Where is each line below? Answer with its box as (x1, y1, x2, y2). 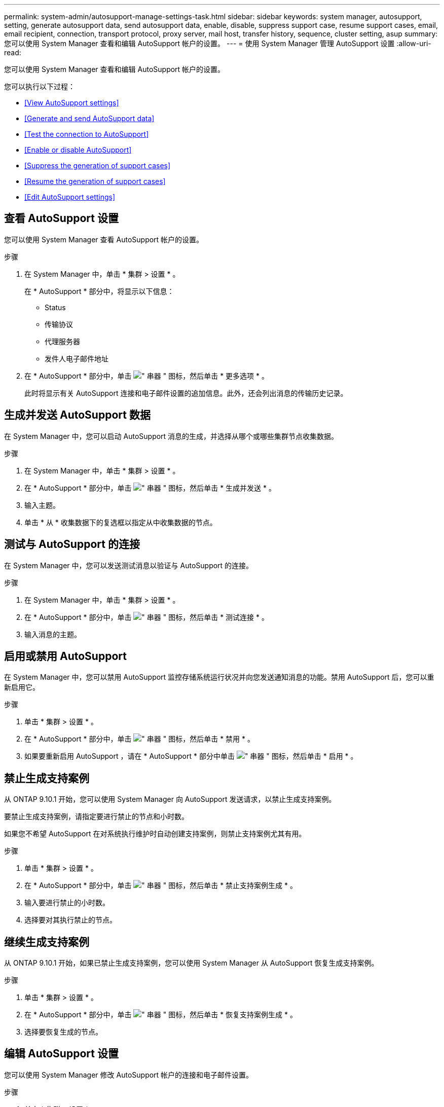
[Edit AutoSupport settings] (24, 193, 116, 201)
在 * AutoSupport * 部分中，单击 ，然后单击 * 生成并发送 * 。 (24, 483, 276, 492)
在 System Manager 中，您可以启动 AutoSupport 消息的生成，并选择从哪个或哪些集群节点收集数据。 (4, 431, 339, 440)
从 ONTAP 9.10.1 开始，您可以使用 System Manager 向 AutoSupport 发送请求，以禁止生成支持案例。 (4, 795, 336, 804)
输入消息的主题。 (24, 630, 81, 639)
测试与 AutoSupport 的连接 (4, 538, 140, 551)
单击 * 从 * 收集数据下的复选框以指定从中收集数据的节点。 (24, 518, 217, 527)
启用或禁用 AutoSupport (4, 649, 127, 662)
